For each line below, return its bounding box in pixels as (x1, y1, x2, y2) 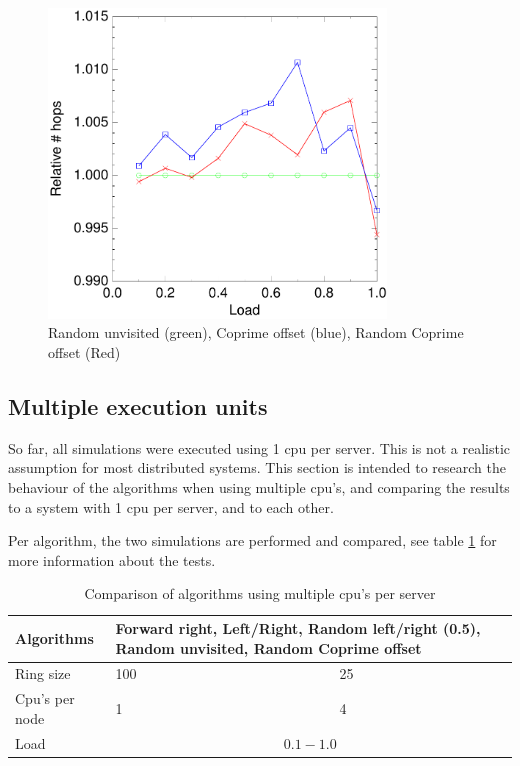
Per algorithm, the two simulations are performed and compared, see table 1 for (8, 530, 497, 551)
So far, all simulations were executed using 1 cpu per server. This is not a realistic (8, 437, 511, 458)
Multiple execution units (8, 391, 268, 422)
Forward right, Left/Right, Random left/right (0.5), (115, 618, 481, 639)
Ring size (15, 663, 71, 684)
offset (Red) (48, 342, 121, 363)
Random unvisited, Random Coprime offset (115, 637, 422, 658)
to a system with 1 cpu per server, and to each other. (8, 496, 334, 517)
